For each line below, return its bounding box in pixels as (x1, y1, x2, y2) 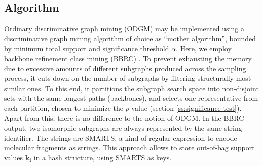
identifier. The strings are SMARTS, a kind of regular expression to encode (4, 132, 237, 143)
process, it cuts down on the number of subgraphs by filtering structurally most (4, 73, 251, 84)
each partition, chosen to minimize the (4, 102, 123, 113)
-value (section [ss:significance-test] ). (129, 102, 242, 113)
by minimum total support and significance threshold (4, 43, 169, 54)
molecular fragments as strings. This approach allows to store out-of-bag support (4, 142, 255, 153)
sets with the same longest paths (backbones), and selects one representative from (4, 93, 258, 103)
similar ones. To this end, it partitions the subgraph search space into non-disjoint (4, 82, 259, 93)
